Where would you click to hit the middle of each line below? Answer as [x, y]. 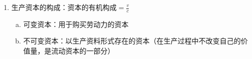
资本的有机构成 [92, 8]
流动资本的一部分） [83, 51]
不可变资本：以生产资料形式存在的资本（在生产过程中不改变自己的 [132, 41]
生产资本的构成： [39, 7]
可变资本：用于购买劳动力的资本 [76, 24]
